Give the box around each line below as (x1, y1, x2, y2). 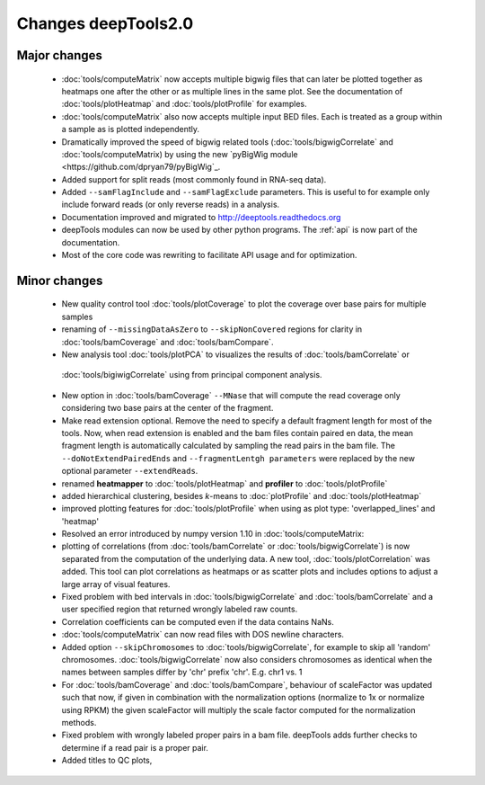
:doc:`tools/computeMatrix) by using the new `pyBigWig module (61, 148, 298, 159)
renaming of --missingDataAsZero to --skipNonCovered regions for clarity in (61, 324, 363, 335)
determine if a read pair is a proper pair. (61, 742, 208, 753)
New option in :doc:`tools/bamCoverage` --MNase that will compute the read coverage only (61, 389, 401, 400)
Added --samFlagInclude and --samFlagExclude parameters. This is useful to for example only (61, 187, 430, 198)
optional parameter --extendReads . (61, 466, 198, 477)
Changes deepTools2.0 (16, 13, 194, 33)
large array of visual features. (61, 578, 171, 589)
